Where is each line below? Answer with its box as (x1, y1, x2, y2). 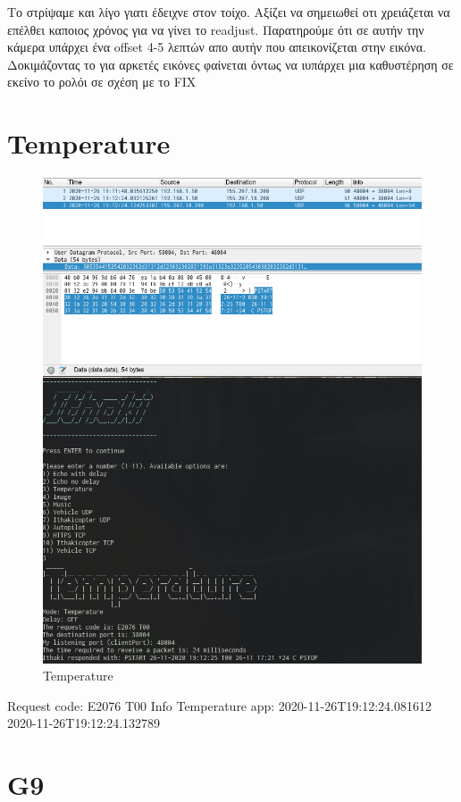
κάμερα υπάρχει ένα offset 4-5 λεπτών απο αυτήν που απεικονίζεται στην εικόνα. (7, 38, 426, 56)
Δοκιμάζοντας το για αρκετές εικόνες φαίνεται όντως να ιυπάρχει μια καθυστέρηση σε (7, 54, 454, 73)
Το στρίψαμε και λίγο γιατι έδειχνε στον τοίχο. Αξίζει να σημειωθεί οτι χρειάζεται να (7, 3, 450, 21)
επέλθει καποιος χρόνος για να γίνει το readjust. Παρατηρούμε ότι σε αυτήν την (7, 20, 424, 38)
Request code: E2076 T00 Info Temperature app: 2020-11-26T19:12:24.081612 (7, 696, 432, 714)
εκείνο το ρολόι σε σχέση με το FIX (7, 72, 197, 91)
